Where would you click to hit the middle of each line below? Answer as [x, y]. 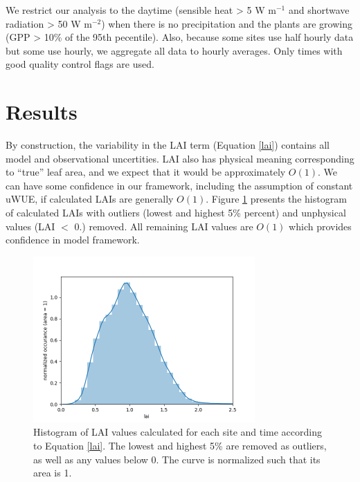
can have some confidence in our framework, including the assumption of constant [179, 185]
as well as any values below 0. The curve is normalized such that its [177, 459]
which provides [320, 226]
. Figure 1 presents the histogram [276, 199]
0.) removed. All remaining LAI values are [164, 226]
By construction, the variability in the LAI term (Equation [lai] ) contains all [168, 145]
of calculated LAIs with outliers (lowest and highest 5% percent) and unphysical [176, 213]
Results [42, 112]
